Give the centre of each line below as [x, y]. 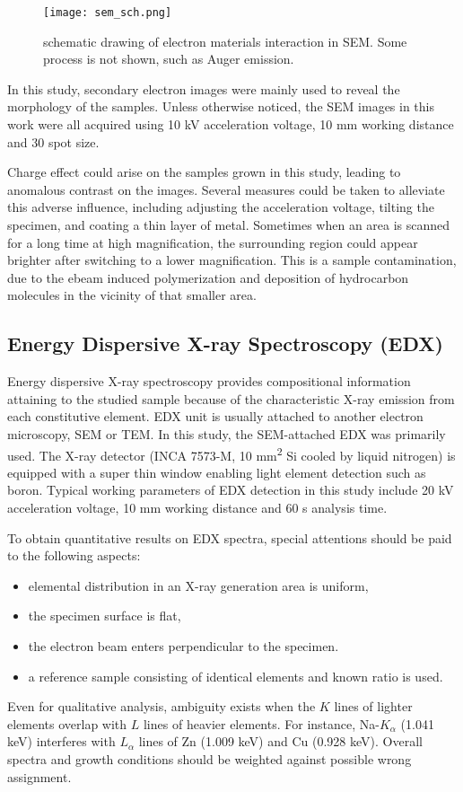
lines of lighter [373, 706]
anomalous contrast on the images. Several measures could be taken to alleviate [226, 189]
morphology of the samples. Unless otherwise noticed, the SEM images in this [221, 106]
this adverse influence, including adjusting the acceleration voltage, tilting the [221, 207]
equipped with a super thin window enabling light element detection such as [217, 472]
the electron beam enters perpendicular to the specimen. [183, 645]
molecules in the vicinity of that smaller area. [132, 295]
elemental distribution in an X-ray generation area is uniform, [198, 585]
